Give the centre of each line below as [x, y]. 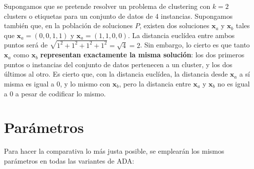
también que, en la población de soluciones [69, 25]
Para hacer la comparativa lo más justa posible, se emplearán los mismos [114, 151]
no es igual [234, 84]
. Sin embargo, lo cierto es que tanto [195, 45]
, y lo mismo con [85, 84]
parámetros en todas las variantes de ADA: [69, 160]
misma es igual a [29, 84]
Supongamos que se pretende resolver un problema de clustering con [107, 6]
